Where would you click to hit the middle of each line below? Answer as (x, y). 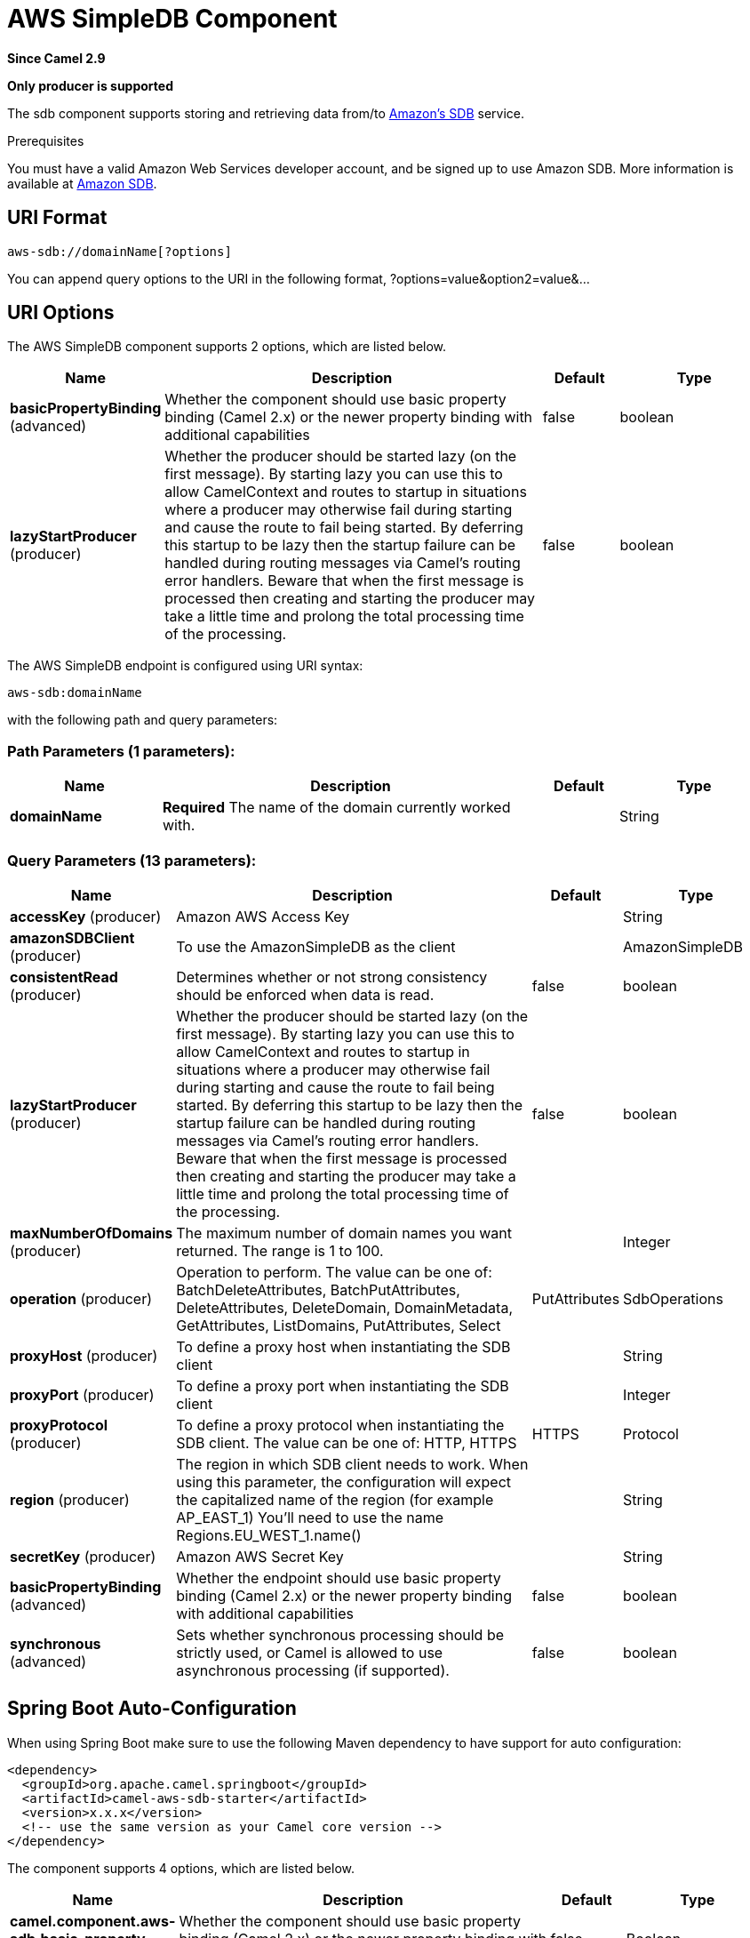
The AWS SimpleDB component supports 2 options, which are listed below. (227, 347)
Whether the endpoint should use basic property (339, 1578)
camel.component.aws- (93, 1921)
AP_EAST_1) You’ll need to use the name (310, 1517)
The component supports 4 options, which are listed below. (181, 1868)
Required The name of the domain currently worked (337, 808)
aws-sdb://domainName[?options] (120, 251)
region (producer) (70, 1499)
